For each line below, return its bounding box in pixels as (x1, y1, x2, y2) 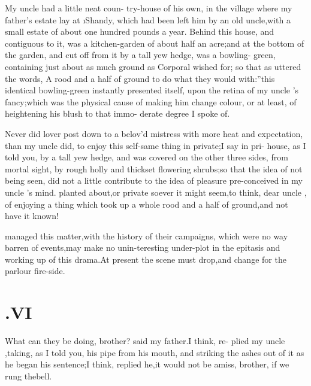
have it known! (5, 209, 59, 222)
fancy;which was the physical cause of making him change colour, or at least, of (5, 95, 297, 108)
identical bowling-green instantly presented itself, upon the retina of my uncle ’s (5, 84, 299, 96)
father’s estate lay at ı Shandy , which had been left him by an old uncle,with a (5, 13, 291, 26)
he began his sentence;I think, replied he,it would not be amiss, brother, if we (5, 358, 289, 370)
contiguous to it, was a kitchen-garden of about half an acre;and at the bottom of (5, 37, 304, 49)
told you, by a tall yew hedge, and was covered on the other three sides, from (5, 151, 288, 163)
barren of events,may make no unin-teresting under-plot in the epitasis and (5, 241, 280, 254)
